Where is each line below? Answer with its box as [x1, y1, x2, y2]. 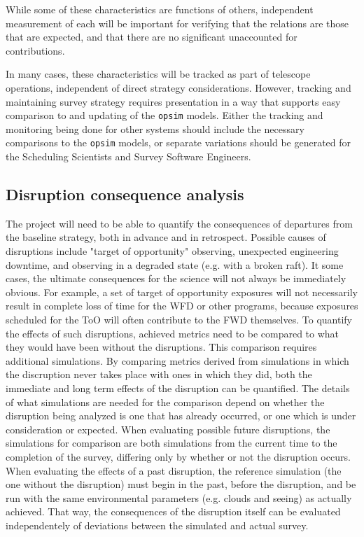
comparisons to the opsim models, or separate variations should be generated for [6, 135, 351, 150]
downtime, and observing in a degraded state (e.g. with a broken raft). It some [6, 257, 344, 272]
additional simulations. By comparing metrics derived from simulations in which [6, 353, 349, 368]
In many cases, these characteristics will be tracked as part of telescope [6, 67, 311, 81]
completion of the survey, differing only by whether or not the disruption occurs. [6, 449, 351, 463]
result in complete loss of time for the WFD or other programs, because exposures [6, 298, 358, 313]
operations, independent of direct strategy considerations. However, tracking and [6, 80, 351, 95]
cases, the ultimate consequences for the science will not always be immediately [6, 271, 346, 286]
